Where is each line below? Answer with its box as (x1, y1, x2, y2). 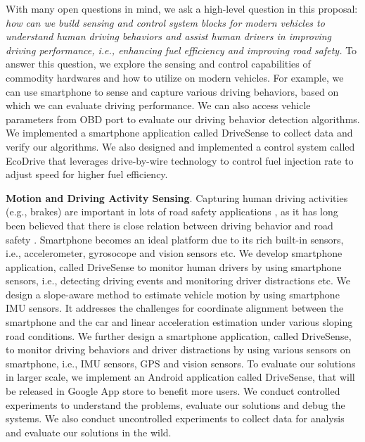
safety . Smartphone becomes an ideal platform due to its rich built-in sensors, (6, 232, 344, 246)
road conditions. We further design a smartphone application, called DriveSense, (6, 328, 352, 343)
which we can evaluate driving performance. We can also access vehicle (6, 98, 311, 113)
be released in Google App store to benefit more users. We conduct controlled (6, 384, 340, 398)
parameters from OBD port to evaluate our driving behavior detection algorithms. (6, 111, 360, 126)
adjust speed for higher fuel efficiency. (6, 167, 168, 182)
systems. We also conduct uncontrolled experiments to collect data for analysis (6, 411, 345, 426)
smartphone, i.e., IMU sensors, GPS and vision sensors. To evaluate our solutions (6, 355, 356, 370)
